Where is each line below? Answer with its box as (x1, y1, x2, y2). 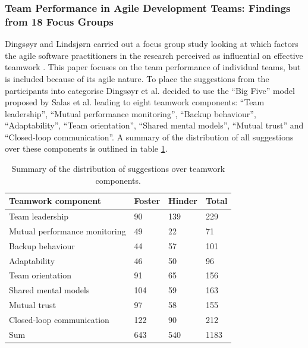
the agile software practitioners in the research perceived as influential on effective (5, 49, 303, 61)
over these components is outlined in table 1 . (5, 142, 168, 155)
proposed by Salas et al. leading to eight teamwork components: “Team (5, 96, 265, 108)
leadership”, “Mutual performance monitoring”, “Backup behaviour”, (5, 107, 256, 120)
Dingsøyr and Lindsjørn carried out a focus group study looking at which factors (5, 37, 298, 50)
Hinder (168, 195, 198, 207)
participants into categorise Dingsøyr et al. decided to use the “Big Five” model (5, 84, 295, 96)
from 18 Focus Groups (5, 14, 114, 29)
